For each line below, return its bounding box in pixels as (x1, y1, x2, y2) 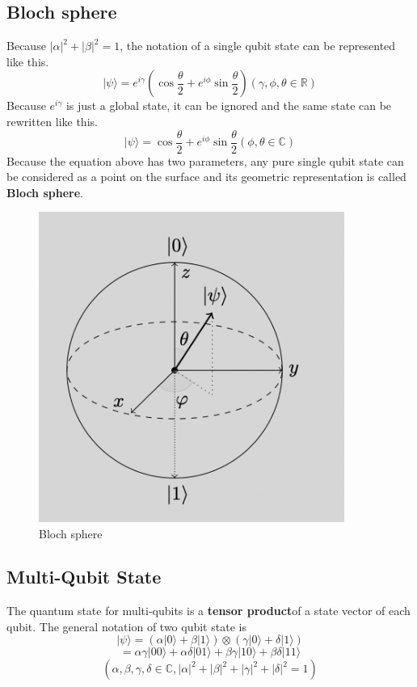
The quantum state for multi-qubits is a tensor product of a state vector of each (6, 602, 411, 619)
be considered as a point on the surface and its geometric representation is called (6, 168, 406, 185)
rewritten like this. (6, 112, 98, 129)
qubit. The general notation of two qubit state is (6, 617, 246, 634)
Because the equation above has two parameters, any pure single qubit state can (6, 152, 404, 169)
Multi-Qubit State (6, 564, 162, 589)
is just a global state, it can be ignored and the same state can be (65, 97, 392, 114)
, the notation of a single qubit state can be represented (120, 37, 396, 54)
